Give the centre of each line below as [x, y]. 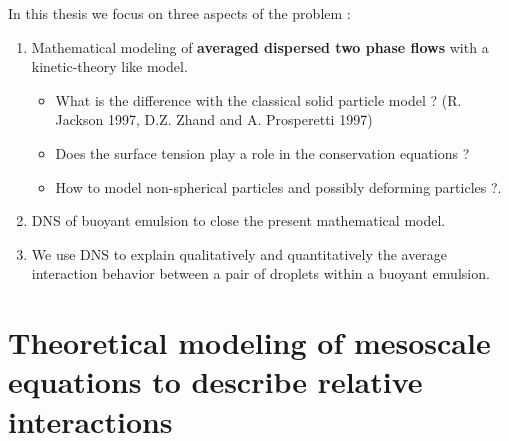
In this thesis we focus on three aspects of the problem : [179, 13]
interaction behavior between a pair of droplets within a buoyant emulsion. [260, 273]
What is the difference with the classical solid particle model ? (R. [258, 99]
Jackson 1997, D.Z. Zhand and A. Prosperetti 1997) [214, 119]
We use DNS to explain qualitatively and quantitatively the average [239, 253]
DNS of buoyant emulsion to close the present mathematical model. [238, 220]
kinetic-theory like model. [109, 66]
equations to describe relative [215, 381]
